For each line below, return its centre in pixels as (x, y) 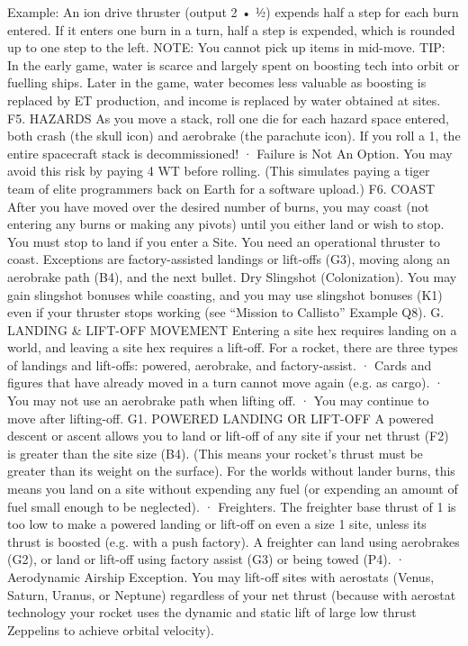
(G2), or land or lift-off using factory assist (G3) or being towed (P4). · (207, 559)
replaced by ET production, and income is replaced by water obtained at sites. (224, 100)
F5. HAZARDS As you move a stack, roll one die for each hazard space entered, (228, 118)
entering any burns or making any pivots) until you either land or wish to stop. (226, 224)
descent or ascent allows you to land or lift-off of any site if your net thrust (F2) (228, 436)
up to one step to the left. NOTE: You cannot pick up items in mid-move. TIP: (226, 47)
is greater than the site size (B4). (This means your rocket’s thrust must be (215, 453)
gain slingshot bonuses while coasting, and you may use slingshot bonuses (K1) (225, 294)
